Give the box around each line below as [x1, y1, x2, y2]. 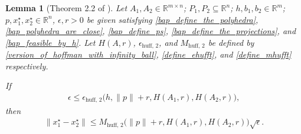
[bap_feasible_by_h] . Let [5, 36, 96, 48]
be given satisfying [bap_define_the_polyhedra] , [86, 13, 259, 25]
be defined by [208, 36, 254, 48]
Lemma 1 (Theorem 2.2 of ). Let [5, 2, 127, 14]
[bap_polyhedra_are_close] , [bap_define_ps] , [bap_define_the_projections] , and [5, 25, 296, 37]
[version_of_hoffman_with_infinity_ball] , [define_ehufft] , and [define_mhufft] [5, 48, 292, 61]
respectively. [5, 59, 48, 72]
